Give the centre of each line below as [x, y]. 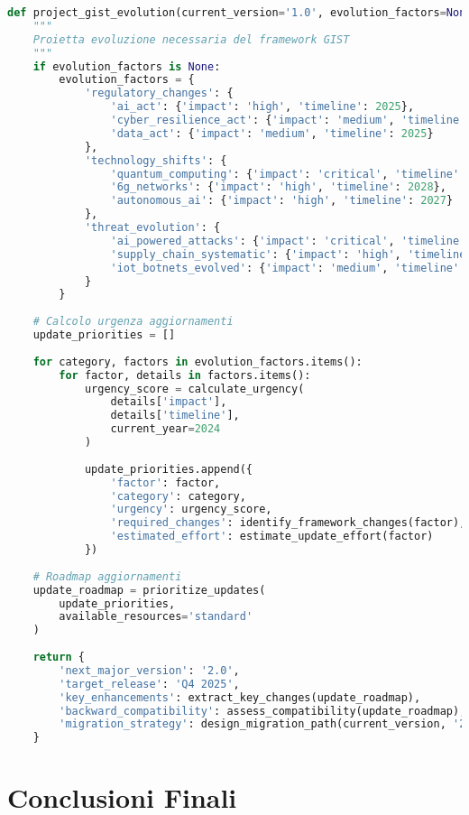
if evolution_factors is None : [127, 66]
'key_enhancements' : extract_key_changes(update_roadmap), [240, 697]
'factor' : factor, [166, 482]
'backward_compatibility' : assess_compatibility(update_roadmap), [262, 711]
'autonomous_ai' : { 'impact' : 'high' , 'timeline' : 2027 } [282, 201]
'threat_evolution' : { [152, 227]
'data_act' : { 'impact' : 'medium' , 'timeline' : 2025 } [272, 133]
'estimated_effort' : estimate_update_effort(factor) [272, 537]
